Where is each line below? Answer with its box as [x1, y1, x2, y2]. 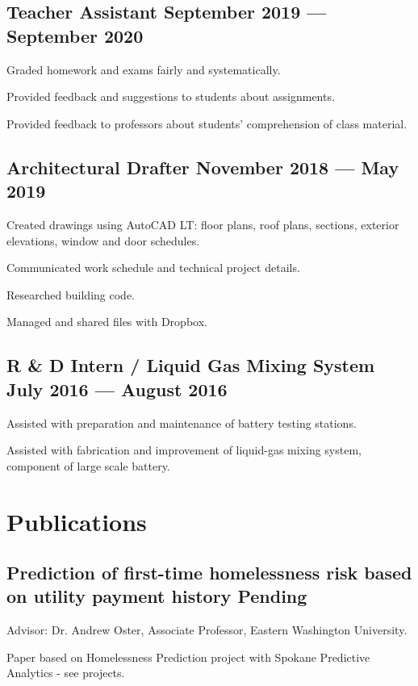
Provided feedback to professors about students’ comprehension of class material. [6, 115, 408, 132]
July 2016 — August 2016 [6, 376, 228, 401]
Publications [6, 504, 147, 538]
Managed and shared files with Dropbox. [6, 313, 207, 330]
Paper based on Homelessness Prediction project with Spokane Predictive [6, 648, 370, 665]
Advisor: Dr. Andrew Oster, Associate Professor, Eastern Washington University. [6, 621, 408, 638]
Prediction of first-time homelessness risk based [6, 560, 412, 585]
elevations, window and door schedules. [6, 232, 200, 249]
